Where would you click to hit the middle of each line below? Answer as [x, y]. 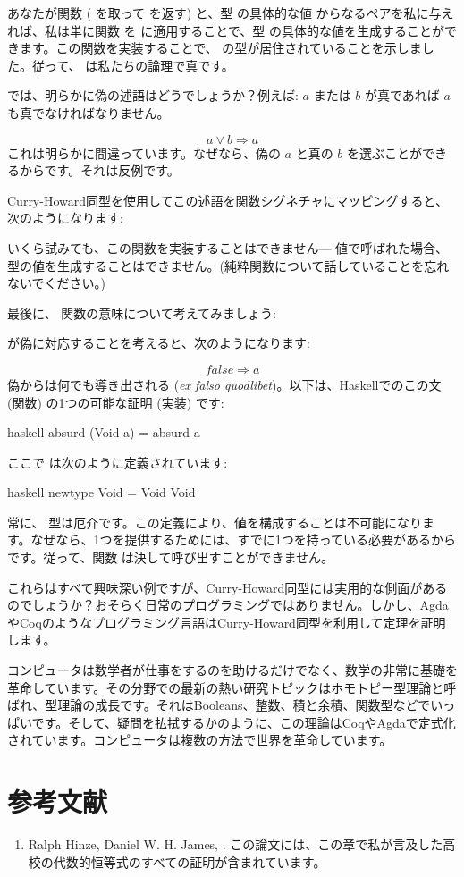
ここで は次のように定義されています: [118, 462]
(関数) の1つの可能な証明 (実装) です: [116, 402]
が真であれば [402, 95]
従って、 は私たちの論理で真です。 [133, 65]
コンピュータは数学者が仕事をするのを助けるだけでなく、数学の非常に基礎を [232, 670]
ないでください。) [57, 283]
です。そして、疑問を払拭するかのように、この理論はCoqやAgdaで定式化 [244, 722]
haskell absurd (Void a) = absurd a [104, 432]
